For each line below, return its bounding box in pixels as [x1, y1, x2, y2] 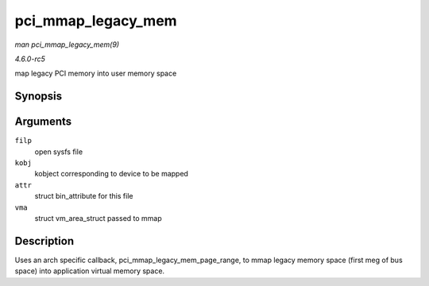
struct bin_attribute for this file [34, 191, 133, 201]
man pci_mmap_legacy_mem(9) [14, 40, 119, 49]
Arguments [14, 115, 72, 129]
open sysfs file [34, 147, 83, 157]
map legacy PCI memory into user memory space [14, 68, 177, 79]
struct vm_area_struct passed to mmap [34, 213, 162, 222]
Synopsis [14, 90, 63, 103]
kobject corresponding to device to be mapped [34, 169, 188, 179]
